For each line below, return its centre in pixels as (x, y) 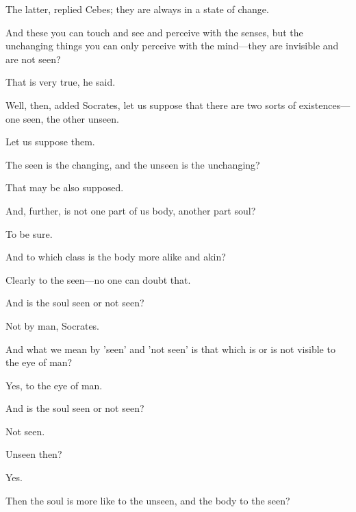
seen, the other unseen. (71, 118)
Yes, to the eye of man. (54, 385)
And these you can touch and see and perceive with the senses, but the (154, 32)
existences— (325, 105)
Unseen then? (34, 454)
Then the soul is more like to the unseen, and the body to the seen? (148, 500)
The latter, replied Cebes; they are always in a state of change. (137, 9)
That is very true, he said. (61, 82)
